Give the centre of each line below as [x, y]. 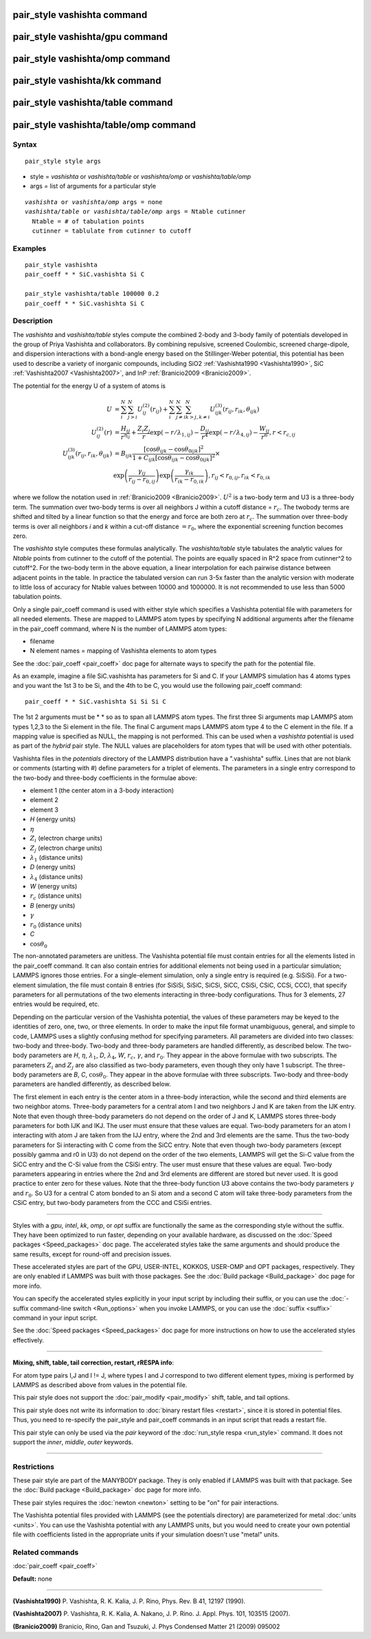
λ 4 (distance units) [56, 877]
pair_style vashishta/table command [93, 103]
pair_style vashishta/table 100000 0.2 [92, 294]
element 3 [44, 810]
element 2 [44, 800]
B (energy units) [53, 905]
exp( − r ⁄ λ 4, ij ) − [234, 433]
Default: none [33, 1578]
